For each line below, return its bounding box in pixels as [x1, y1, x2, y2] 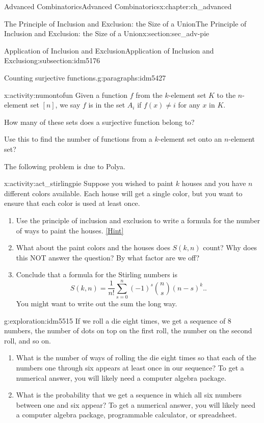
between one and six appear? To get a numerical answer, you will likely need [16, 399, 256, 410]
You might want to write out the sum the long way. [16, 298, 177, 308]
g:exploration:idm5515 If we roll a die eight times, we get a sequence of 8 [4, 315, 231, 326]
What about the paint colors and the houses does [16, 242, 170, 253]
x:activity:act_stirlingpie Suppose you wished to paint [4, 178, 174, 189]
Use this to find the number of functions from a [4, 134, 152, 144]
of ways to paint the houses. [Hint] [16, 225, 124, 235]
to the [217, 89, 236, 100]
